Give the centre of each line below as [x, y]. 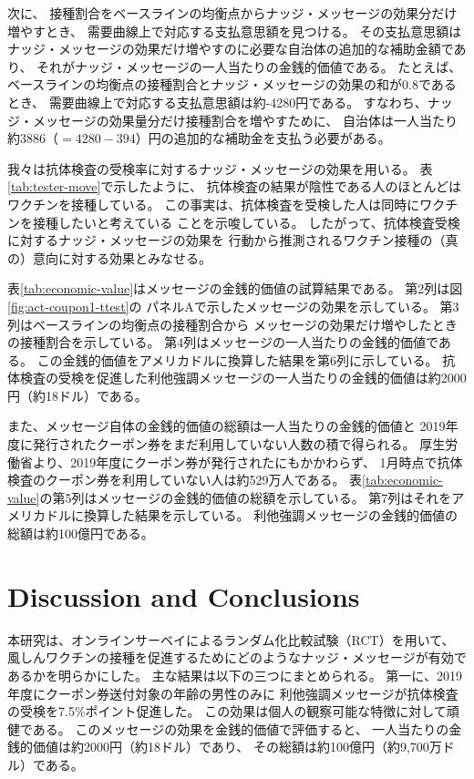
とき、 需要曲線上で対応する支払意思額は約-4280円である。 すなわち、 [217, 102]
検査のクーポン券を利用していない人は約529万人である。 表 [185, 480]
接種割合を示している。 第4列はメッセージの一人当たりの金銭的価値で [229, 342]
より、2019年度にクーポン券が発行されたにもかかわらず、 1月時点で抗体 [247, 461]
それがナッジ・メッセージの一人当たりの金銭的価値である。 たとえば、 [249, 66]
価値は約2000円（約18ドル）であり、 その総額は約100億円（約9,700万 [237, 747]
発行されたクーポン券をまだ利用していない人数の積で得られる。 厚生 [239, 444]
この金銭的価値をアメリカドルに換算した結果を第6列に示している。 [237, 359]
